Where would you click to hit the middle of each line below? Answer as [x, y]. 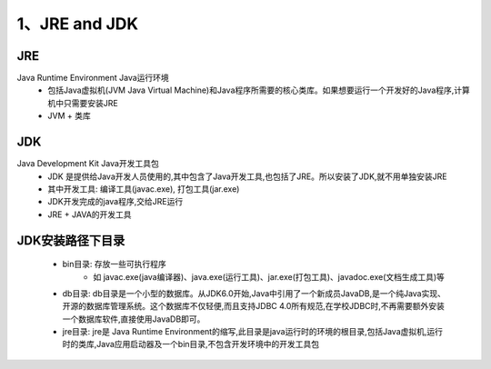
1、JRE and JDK [78, 24]
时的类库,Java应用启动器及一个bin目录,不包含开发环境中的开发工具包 [191, 344]
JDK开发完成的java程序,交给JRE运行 [115, 202]
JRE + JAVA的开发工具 [90, 214]
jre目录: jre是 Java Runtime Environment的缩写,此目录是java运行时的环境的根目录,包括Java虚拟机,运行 [253, 332]
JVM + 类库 [69, 116]
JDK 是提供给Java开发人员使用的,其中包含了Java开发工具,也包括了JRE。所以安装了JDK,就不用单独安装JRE [247, 176]
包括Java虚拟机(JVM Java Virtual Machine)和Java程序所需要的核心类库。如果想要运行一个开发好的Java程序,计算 [259, 90]
